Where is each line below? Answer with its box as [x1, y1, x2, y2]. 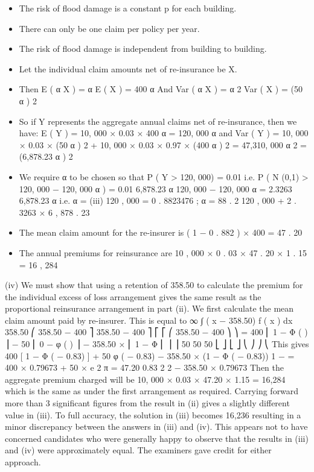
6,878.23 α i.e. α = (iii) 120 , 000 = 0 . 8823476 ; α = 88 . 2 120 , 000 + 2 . [19, 194, 296, 207]
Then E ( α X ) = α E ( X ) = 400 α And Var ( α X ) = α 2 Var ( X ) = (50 [19, 83, 303, 95]
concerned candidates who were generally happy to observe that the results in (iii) [5, 432, 309, 444]
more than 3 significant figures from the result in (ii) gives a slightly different [5, 397, 290, 409]
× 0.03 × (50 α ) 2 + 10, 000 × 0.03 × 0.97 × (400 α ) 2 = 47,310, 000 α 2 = [19, 138, 307, 151]
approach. [5, 456, 41, 468]
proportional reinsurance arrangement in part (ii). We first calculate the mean [5, 302, 294, 315]
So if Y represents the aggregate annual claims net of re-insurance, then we [19, 115, 297, 127]
